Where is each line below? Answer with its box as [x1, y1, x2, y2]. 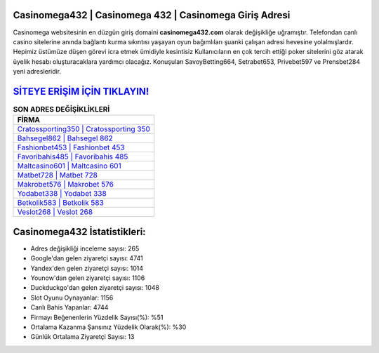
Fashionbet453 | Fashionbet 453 [17, 142, 126, 152]
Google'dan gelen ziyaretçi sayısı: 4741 [30, 254, 143, 262]
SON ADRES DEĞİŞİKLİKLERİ [13, 105, 110, 114]
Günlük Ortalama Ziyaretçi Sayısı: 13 [30, 333, 135, 341]
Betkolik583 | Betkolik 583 [17, 198, 105, 208]
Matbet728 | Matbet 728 [17, 171, 98, 180]
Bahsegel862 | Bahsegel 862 [17, 133, 114, 143]
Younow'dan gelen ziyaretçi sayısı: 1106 [30, 274, 145, 282]
